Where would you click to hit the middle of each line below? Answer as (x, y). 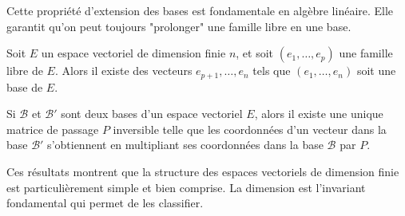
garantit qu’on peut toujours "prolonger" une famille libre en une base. (179, 26)
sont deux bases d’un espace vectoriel (152, 114)
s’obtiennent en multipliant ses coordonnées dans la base (185, 145)
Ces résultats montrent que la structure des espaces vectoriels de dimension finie (203, 172)
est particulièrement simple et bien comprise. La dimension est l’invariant (186, 187)
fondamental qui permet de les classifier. (105, 203)
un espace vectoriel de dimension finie (133, 53)
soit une (376, 71)
